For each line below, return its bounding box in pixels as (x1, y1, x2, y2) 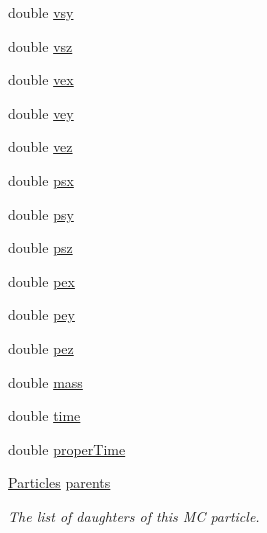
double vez (8, 136, 73, 157)
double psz (8, 237, 73, 258)
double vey (8, 102, 74, 123)
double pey (8, 304, 75, 325)
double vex (8, 69, 74, 90)
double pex (8, 270, 75, 291)
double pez (8, 337, 74, 358)
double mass (8, 371, 83, 392)
